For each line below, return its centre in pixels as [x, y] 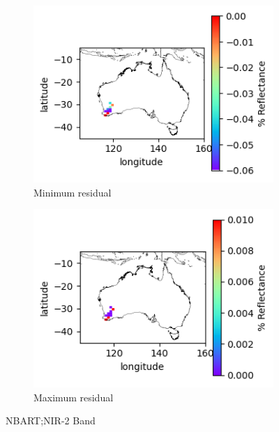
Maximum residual [74, 397]
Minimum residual [73, 192]
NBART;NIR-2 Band [51, 421]
